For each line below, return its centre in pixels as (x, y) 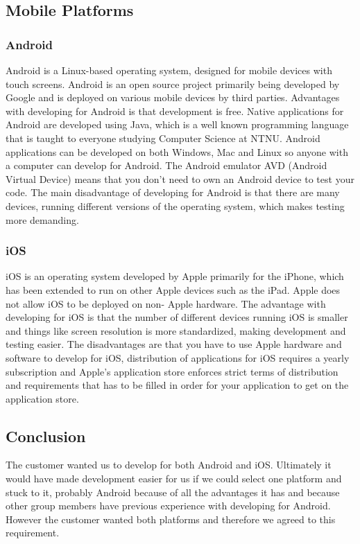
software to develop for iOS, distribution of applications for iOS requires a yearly (178, 357)
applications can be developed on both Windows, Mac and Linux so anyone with (177, 151)
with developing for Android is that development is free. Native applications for (175, 111)
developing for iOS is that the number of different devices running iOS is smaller (177, 317)
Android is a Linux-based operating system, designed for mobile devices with (169, 70)
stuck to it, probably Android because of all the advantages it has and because (173, 492)
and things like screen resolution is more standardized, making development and (176, 330)
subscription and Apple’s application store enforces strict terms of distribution (172, 371)
